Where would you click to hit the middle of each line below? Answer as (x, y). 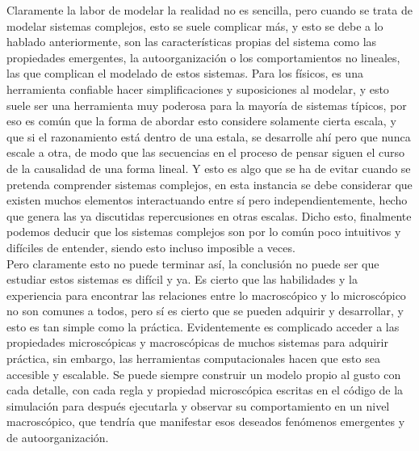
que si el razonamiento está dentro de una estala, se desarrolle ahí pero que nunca (209, 136)
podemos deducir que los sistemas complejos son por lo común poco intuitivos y (204, 232)
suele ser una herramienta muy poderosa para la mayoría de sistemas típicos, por (207, 105)
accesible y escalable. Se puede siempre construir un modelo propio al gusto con (204, 374)
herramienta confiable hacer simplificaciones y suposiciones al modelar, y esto (198, 89)
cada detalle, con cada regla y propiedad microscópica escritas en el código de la (205, 390)
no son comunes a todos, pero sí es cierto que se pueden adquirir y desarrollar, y (205, 311)
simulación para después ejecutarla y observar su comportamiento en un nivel (198, 405)
